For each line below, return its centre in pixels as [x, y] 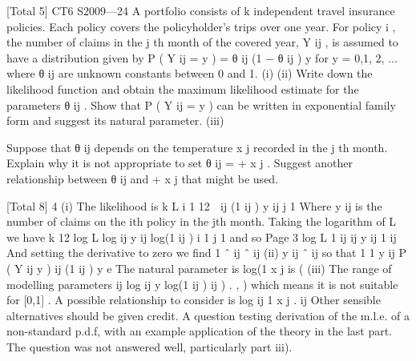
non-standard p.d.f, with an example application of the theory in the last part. [200, 331]
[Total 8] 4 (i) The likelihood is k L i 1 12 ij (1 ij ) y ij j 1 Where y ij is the [194, 205]
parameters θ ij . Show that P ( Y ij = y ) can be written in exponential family [201, 104]
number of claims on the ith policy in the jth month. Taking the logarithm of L [202, 221]
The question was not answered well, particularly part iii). [149, 346]
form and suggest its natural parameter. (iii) [115, 120]
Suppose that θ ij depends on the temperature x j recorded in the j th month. [197, 147]
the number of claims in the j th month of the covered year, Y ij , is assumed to [202, 42]
